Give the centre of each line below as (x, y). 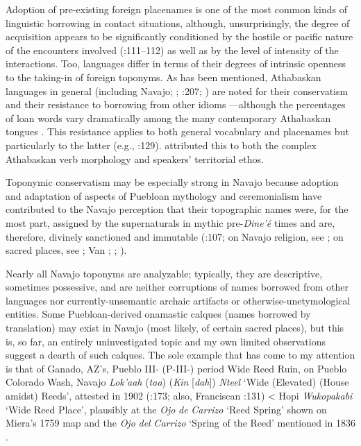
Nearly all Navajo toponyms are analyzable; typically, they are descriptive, (164, 273)
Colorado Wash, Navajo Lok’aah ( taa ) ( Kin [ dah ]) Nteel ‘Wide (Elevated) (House (177, 382)
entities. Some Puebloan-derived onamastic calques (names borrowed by (158, 314)
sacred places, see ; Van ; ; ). (66, 250)
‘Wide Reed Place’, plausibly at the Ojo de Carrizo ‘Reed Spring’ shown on (166, 409)
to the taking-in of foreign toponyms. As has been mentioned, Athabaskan (163, 77)
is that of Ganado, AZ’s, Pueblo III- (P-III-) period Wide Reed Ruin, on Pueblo (176, 368)
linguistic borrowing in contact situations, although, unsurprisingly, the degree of (178, 23)
